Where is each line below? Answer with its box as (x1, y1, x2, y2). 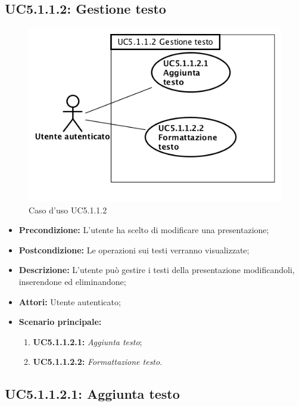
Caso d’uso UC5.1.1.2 (29, 203, 107, 216)
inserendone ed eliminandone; (18, 275, 126, 288)
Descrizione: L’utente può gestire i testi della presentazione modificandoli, (18, 264, 295, 276)
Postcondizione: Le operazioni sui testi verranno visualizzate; (18, 243, 250, 256)
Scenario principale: (18, 315, 102, 328)
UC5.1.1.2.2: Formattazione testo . (33, 355, 163, 368)
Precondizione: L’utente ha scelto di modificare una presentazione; (18, 224, 269, 236)
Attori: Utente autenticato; (18, 295, 121, 308)
